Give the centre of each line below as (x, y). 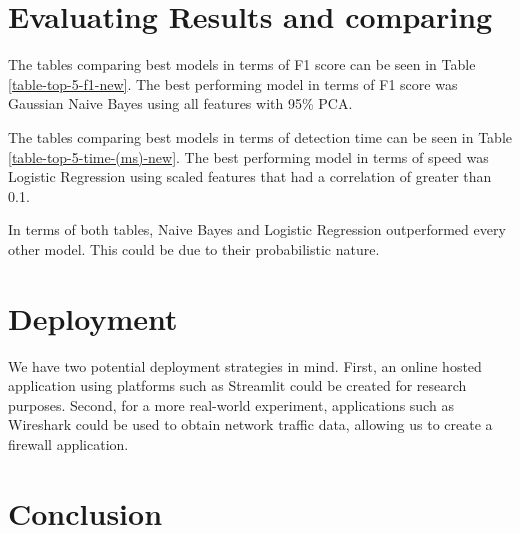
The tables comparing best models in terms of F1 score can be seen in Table (242, 64)
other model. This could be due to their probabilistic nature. (194, 248)
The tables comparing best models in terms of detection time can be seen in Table (260, 136)
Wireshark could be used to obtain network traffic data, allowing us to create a (250, 424)
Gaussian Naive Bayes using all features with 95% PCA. (180, 103)
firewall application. (68, 443)
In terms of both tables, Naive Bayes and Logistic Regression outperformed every (257, 229)
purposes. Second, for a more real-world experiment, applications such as (231, 404)
